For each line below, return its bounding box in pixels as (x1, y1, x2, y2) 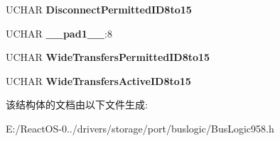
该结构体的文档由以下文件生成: (6, 97, 148, 112)
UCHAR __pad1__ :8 (6, 26, 112, 40)
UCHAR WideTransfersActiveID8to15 (6, 73, 191, 88)
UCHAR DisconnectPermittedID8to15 (6, 2, 192, 16)
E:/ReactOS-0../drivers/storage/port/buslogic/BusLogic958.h (6, 120, 274, 135)
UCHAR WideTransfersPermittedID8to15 (6, 50, 210, 64)
